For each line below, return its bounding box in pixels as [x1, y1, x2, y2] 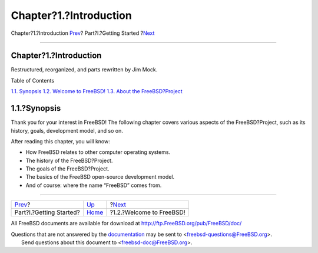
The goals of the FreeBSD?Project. [25, 165, 110, 172]
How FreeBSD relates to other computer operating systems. [25, 149, 171, 156]
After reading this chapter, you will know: [11, 137, 110, 144]
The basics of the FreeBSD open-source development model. [25, 173, 175, 180]
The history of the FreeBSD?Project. [25, 157, 113, 164]
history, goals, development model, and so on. [11, 127, 123, 134]
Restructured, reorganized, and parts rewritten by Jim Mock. [11, 66, 158, 73]
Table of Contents [11, 77, 55, 84]
